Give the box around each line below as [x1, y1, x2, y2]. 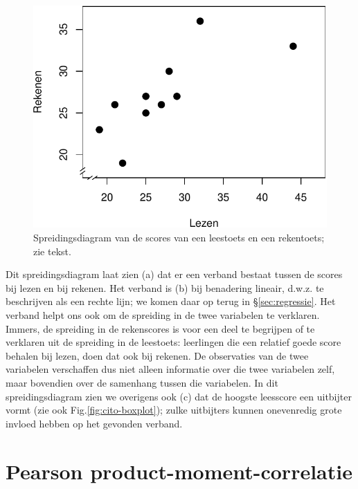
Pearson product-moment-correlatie [6, 456, 352, 485]
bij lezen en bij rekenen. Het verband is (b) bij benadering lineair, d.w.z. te [6, 280, 324, 295]
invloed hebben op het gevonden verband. [6, 416, 183, 430]
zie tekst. [33, 243, 71, 258]
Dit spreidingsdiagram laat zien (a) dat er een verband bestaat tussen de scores [6, 267, 343, 282]
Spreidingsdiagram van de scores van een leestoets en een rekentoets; [33, 230, 325, 244]
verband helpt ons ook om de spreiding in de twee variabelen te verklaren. [6, 307, 320, 322]
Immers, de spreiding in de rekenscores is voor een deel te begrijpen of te [6, 321, 315, 335]
